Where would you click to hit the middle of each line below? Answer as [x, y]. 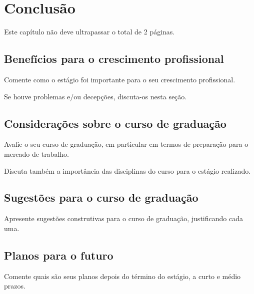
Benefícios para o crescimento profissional [114, 59]
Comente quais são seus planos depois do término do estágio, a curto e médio [122, 276]
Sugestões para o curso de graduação [101, 197]
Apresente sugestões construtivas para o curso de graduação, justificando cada [123, 218]
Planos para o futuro [59, 255]
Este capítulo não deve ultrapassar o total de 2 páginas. [89, 32]
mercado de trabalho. [36, 153]
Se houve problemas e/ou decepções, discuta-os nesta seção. [95, 96]
